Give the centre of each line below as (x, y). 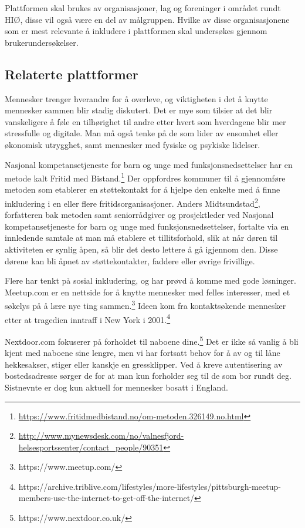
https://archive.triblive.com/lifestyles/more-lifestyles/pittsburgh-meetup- (150, 486)
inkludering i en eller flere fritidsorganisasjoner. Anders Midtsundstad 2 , (133, 202)
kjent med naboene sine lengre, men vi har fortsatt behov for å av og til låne (143, 353)
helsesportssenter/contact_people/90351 (91, 447)
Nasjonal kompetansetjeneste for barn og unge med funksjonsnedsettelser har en (149, 164)
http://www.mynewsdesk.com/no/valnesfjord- (101, 435)
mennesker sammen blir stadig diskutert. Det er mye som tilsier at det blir (139, 110)
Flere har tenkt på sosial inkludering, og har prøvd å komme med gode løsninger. (150, 280)
